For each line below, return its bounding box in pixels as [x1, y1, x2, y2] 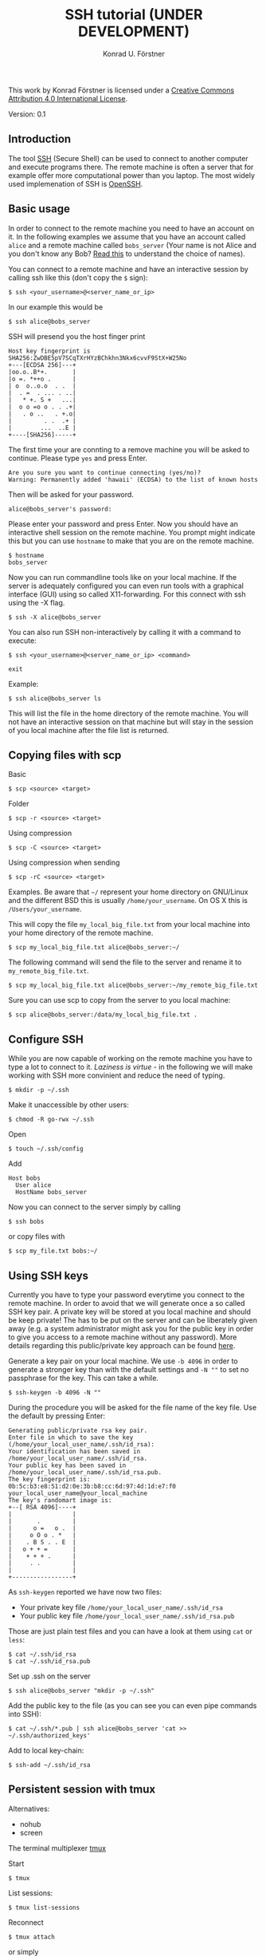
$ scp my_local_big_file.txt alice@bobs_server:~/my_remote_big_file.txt [8, 981, 259, 990]
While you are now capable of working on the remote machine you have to [8, 1054, 252, 1063]
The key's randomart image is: [8, 1497, 112, 1504]
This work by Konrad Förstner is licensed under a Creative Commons [8, 85, 235, 95]
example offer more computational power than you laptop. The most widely [8, 170, 256, 180]
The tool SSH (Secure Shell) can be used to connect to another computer [8, 153, 248, 163]
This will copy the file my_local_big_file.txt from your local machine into [8, 920, 251, 929]
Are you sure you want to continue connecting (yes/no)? [8, 468, 201, 476]
